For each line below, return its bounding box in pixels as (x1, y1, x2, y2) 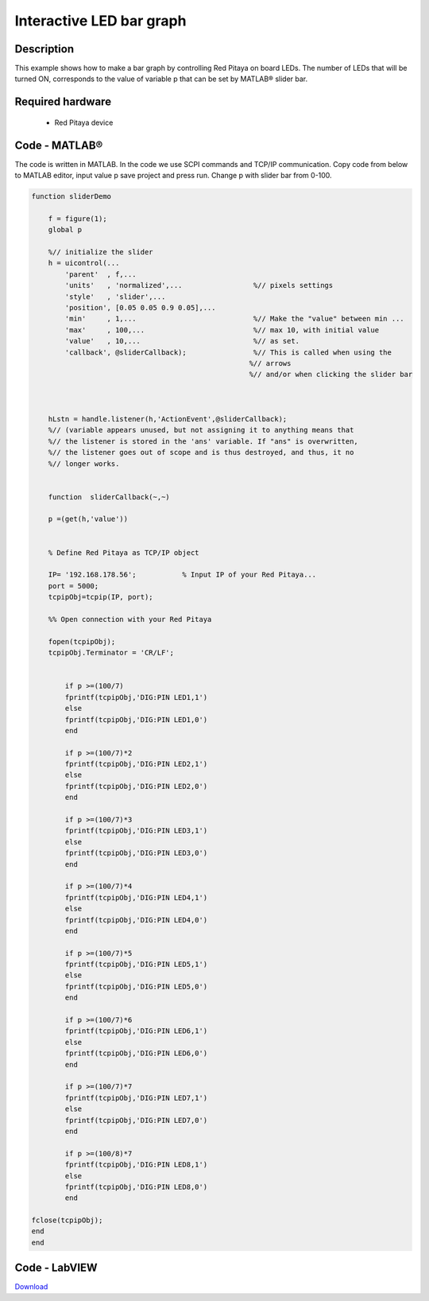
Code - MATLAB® (14, 138, 103, 152)
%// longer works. (48, 459, 120, 468)
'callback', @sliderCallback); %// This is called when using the (64, 348, 392, 357)
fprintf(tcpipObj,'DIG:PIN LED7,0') (64, 1116, 208, 1124)
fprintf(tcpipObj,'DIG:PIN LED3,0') (64, 849, 208, 858)
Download (14, 1282, 48, 1291)
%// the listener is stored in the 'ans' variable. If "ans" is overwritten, (48, 437, 359, 445)
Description (14, 42, 75, 56)
